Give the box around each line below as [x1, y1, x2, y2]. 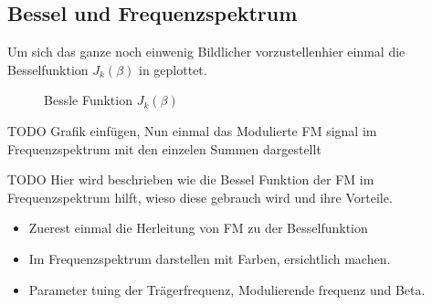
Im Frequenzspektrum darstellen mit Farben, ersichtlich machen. [28, 248, 391, 268]
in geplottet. [139, 59, 207, 79]
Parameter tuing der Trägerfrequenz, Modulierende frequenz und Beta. [28, 279, 426, 299]
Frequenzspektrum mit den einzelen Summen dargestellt [7, 139, 321, 158]
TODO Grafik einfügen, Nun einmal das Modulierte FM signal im [7, 121, 377, 140]
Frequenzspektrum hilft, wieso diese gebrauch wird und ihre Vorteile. [7, 187, 393, 206]
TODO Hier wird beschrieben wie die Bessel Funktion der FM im [7, 170, 374, 189]
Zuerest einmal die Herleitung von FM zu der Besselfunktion [28, 218, 368, 237]
